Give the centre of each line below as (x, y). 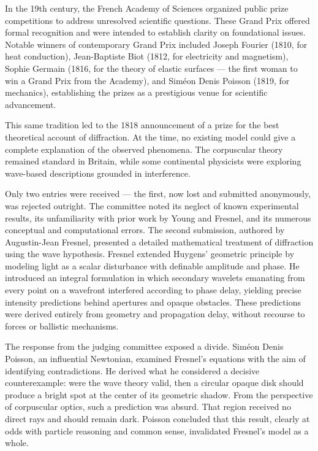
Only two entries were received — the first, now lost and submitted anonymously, (158, 194)
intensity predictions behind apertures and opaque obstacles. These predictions (153, 302)
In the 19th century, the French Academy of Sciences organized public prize (147, 8)
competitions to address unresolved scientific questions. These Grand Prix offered (157, 20)
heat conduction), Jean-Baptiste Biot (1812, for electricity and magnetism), (147, 56)
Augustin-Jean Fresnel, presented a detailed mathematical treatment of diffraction (159, 241)
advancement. (31, 104)
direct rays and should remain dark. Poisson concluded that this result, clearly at (157, 418)
